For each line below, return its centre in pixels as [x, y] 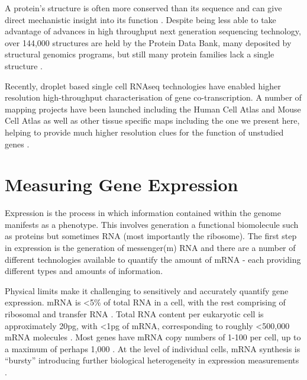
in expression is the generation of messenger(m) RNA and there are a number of [150, 248]
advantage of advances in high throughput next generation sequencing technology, [153, 31]
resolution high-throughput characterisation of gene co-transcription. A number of [153, 97]
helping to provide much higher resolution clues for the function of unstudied [144, 132]
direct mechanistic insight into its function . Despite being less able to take [140, 19]
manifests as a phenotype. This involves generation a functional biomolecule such [152, 224]
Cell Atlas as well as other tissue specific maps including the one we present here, [152, 120]
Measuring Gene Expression [122, 184]
